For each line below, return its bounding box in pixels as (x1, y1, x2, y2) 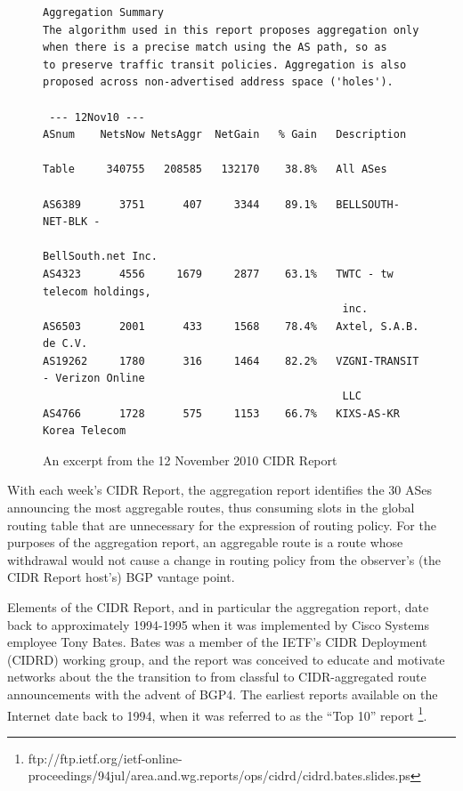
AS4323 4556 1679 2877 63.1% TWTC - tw (43, 267, 394, 280)
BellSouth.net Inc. (43, 250, 158, 263)
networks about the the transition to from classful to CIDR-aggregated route (7, 667, 426, 686)
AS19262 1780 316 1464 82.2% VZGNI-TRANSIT (43, 354, 419, 367)
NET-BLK (43, 215, 88, 229)
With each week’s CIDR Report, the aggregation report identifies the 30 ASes (7, 480, 432, 499)
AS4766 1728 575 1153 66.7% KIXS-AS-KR (43, 407, 400, 420)
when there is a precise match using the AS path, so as (43, 41, 387, 54)
